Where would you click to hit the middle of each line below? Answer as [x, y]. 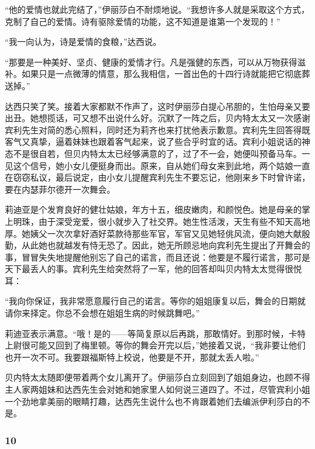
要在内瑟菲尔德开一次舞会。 [60, 189]
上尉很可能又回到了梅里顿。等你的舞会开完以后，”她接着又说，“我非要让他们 [155, 345]
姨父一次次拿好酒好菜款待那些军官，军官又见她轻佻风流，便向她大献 [166, 233]
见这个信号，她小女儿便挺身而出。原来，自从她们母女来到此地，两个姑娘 [149, 165]
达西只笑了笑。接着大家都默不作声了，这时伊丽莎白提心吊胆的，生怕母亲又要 [157, 106]
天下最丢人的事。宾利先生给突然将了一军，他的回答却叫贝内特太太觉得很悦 [153, 269]
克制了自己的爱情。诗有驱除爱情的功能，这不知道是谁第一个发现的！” [143, 21]
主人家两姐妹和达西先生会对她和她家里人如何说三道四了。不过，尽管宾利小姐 [157, 389]
